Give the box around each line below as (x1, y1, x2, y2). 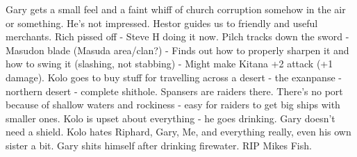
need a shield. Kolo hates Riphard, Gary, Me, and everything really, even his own (6, 124, 351, 139)
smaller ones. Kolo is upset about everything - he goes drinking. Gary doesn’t (6, 110, 335, 125)
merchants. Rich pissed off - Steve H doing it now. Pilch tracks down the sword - (6, 29, 349, 44)
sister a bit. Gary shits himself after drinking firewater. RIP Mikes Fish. (6, 138, 312, 152)
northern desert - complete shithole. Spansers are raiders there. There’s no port (6, 83, 343, 98)
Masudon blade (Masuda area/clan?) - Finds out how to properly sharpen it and (6, 42, 349, 57)
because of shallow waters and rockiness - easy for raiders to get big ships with (6, 97, 340, 112)
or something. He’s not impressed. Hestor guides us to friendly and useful (6, 15, 318, 30)
